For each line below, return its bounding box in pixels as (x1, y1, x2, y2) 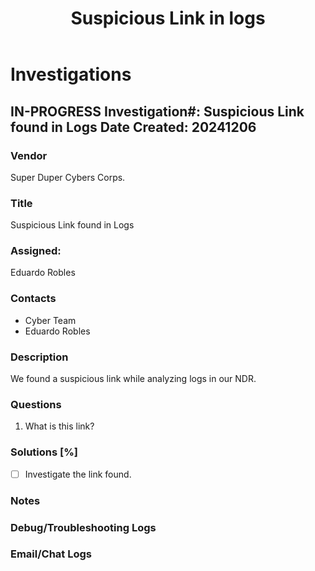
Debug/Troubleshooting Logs (10, 520, 157, 534)
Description (10, 350, 69, 364)
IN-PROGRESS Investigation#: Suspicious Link (10, 103, 305, 120)
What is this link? (24, 420, 95, 432)
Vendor (10, 148, 48, 162)
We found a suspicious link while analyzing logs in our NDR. (10, 373, 257, 385)
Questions (10, 397, 62, 411)
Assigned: (10, 244, 62, 258)
